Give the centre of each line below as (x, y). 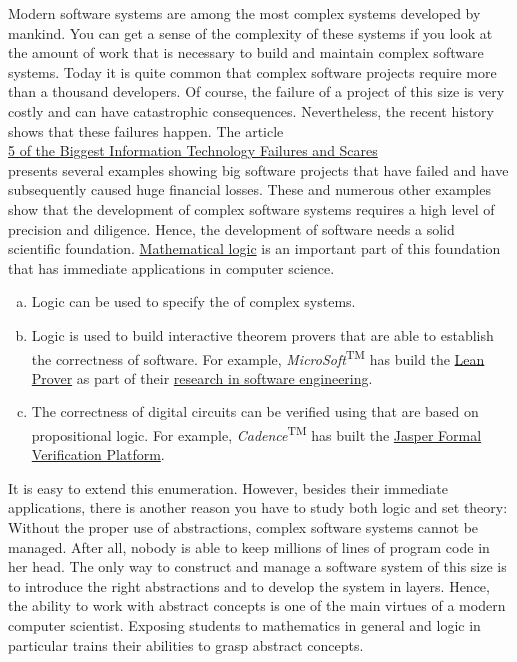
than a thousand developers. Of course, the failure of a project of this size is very (256, 91)
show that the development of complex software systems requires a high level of (251, 208)
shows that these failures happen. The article (146, 130)
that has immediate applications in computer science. (171, 267)
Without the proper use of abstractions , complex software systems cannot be (243, 526)
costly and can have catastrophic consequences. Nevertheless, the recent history (251, 110)
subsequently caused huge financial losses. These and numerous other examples (249, 189)
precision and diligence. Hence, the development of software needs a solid (231, 228)
